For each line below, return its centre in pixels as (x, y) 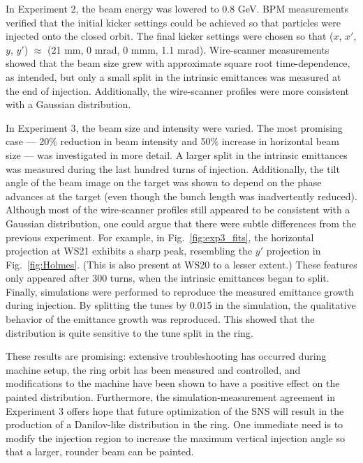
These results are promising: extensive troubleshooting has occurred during (166, 356)
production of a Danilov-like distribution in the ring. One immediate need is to (175, 424)
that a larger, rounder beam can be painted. (100, 451)
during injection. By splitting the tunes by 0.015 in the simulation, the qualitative (181, 305)
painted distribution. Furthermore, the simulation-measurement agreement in (171, 397)
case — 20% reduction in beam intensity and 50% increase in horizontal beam (172, 141)
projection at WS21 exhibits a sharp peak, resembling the (129, 251)
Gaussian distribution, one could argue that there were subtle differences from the (181, 223)
